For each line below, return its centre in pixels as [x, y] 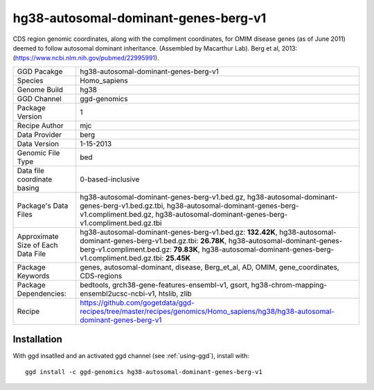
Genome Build [40, 89]
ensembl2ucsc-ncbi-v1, [118, 293]
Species [30, 80]
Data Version [38, 143]
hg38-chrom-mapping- [289, 285]
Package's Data [43, 206]
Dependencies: [42, 293]
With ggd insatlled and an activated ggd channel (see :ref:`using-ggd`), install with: [131, 356]
